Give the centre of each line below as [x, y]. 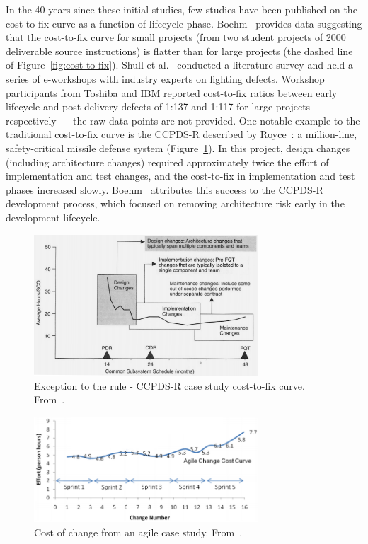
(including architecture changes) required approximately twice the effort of [167, 162]
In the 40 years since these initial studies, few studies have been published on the [182, 9]
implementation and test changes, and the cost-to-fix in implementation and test [180, 176]
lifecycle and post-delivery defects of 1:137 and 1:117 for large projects [158, 106]
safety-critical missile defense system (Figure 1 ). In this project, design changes [178, 147]
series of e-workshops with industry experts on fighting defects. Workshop [165, 78]
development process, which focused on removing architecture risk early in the [175, 203]
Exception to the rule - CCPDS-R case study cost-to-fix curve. [169, 385]
